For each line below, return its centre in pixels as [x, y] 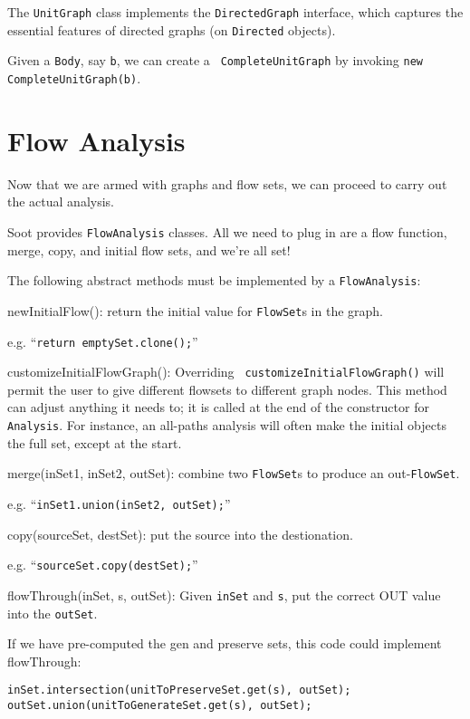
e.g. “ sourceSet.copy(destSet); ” [103, 565]
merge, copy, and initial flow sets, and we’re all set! [149, 249]
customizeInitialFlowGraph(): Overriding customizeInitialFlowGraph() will [226, 372]
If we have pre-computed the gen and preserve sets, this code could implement [225, 643]
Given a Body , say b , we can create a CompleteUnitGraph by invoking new [215, 60]
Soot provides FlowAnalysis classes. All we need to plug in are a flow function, [227, 231]
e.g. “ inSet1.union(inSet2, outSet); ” [119, 503]
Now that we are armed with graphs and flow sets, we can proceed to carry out [227, 183]
